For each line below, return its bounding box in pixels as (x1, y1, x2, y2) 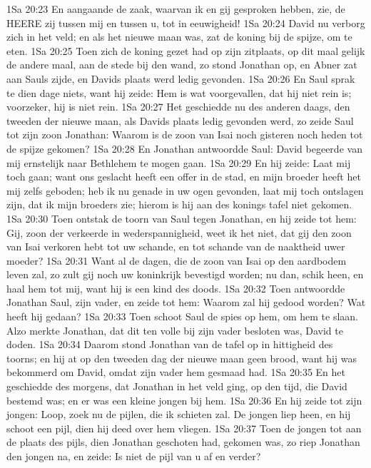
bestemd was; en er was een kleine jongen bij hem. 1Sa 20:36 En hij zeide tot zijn (6, 392, 362, 407)
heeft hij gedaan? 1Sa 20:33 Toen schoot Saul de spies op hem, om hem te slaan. (6, 309, 358, 324)
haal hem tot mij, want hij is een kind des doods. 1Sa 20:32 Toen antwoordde (6, 280, 345, 295)
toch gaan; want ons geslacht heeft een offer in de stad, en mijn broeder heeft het (6, 169, 361, 184)
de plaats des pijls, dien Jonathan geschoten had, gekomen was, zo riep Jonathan (6, 434, 360, 449)
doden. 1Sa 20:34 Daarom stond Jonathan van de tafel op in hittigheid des (6, 337, 333, 352)
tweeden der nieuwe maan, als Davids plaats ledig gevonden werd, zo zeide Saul (6, 113, 354, 128)
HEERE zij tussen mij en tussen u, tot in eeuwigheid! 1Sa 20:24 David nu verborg (6, 15, 365, 30)
